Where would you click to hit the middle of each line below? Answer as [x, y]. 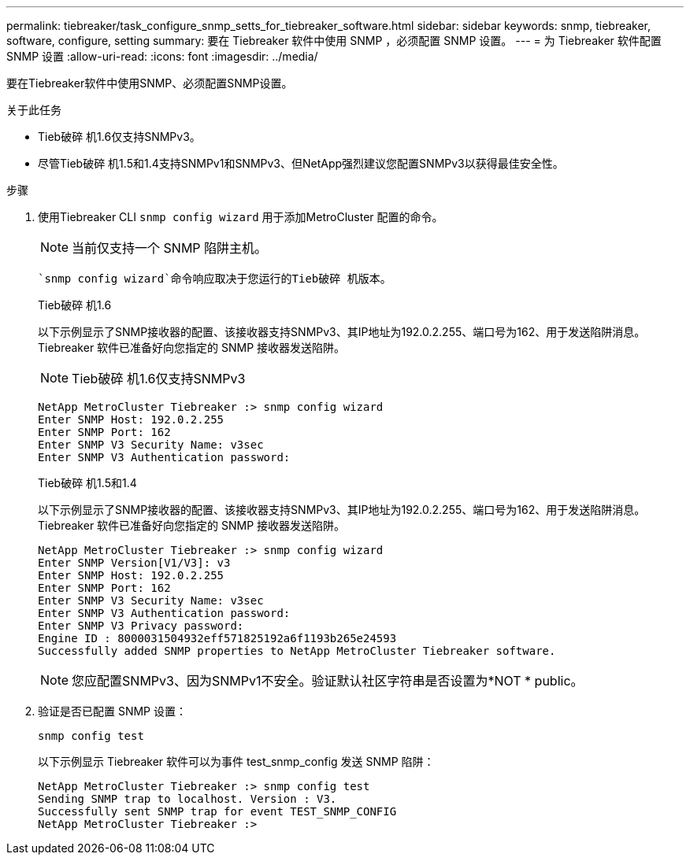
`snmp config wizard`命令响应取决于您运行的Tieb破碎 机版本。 [215, 279]
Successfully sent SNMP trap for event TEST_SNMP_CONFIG [217, 811]
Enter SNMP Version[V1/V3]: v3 [134, 563]
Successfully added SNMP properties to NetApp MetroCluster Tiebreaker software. [297, 651]
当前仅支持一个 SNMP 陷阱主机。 [170, 248]
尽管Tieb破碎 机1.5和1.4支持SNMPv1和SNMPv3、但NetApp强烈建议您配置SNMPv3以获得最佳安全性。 [301, 163]
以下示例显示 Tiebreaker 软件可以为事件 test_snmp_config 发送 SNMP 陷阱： [236, 761]
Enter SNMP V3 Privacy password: [141, 626]
